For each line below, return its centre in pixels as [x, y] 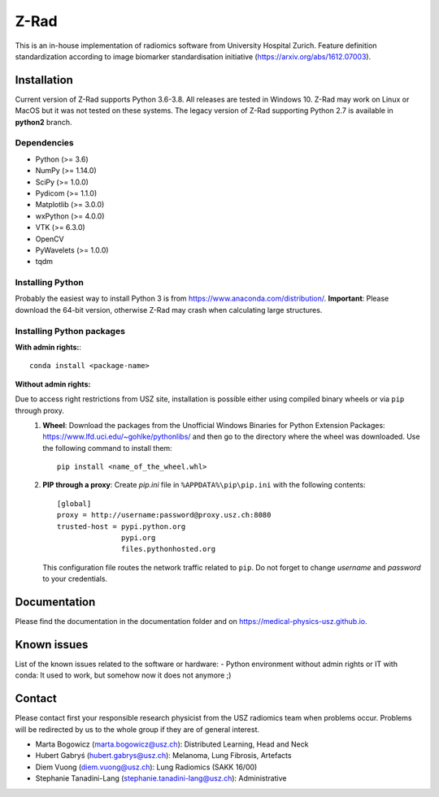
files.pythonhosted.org [168, 549]
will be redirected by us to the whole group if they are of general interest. [137, 729]
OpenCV [50, 239]
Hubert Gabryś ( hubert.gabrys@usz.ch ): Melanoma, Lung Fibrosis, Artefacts [163, 756]
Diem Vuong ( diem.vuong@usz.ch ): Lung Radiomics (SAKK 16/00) [146, 767]
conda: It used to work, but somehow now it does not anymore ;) [123, 675]
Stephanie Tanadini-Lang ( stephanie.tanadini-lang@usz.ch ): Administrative [161, 778]
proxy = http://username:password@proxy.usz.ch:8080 [164, 515]
